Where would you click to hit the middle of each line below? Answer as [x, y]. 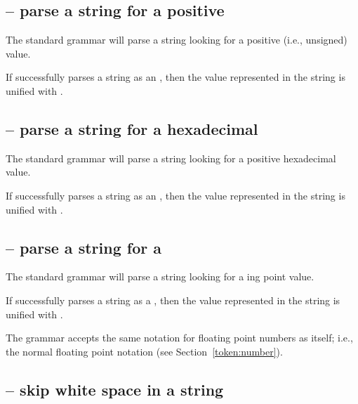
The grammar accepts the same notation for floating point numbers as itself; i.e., [179, 338]
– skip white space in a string [115, 389]
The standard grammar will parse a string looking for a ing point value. [160, 276]
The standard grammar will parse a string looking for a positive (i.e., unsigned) [177, 40]
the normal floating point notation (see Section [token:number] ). [144, 351]
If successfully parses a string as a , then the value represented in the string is [173, 300]
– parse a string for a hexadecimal [132, 128]
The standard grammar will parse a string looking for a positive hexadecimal [171, 158]
